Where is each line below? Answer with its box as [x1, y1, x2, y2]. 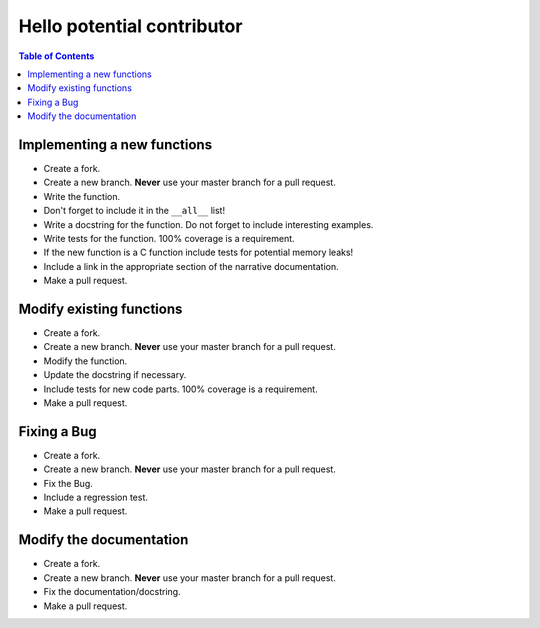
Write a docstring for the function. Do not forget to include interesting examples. [43, 218, 374, 230]
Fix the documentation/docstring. [43, 586, 181, 598]
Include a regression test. [43, 491, 149, 504]
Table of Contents [18, 50, 95, 62]
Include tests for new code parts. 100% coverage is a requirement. [43, 383, 319, 395]
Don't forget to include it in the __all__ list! [43, 205, 225, 217]
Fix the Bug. [43, 477, 94, 489]
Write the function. [43, 190, 121, 202]
